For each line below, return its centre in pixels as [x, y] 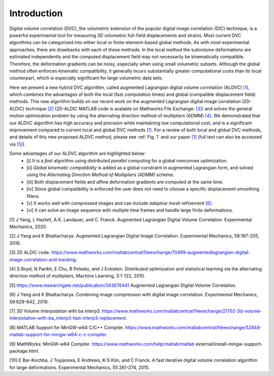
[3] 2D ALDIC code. [30, 252]
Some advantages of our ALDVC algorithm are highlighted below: [77, 153]
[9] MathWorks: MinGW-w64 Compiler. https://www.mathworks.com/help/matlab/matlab [102, 344]
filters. [33, 196]
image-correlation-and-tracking [43, 259]
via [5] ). [18, 144]
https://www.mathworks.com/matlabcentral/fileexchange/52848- [193, 327]
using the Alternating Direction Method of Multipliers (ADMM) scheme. [100, 175]
